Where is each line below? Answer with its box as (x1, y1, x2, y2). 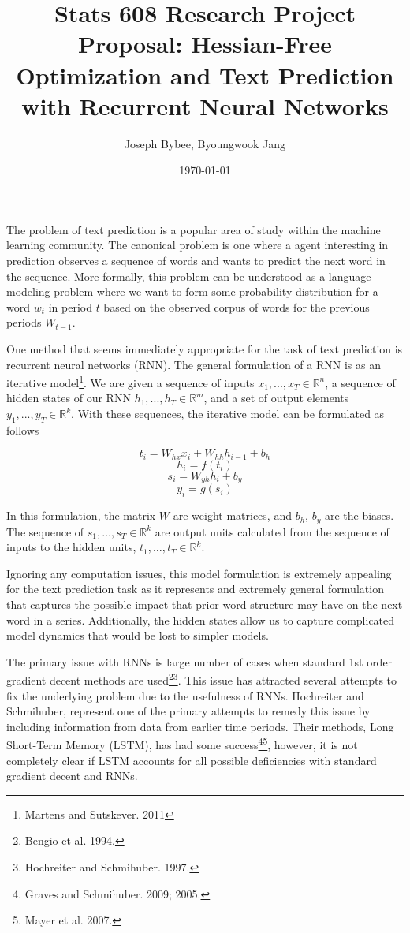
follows (6, 421, 39, 438)
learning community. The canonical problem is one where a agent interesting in (6, 237, 389, 253)
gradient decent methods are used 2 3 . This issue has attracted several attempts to (6, 670, 397, 689)
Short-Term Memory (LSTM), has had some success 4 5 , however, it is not (6, 734, 358, 753)
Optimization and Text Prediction (16, 58, 394, 91)
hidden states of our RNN (6, 390, 131, 406)
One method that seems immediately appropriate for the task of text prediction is (6, 341, 403, 357)
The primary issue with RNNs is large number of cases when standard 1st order (6, 653, 393, 670)
